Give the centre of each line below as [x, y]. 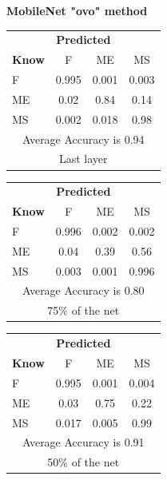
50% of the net [83, 462]
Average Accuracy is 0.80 [83, 290]
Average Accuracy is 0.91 [83, 442]
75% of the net [83, 310]
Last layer [83, 159]
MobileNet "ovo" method [77, 10]
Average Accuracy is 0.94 [83, 139]
